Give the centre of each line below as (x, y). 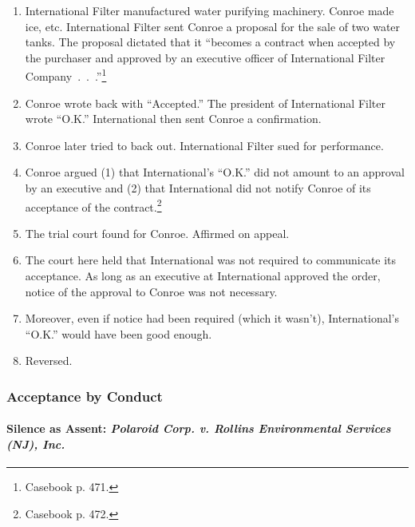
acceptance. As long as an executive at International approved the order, (203, 276)
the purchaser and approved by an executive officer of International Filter (205, 57)
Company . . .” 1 (66, 75)
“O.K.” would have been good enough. (119, 333)
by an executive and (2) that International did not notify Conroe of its (198, 188)
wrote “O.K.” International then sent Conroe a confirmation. (173, 119)
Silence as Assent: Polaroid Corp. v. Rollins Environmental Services (199, 428)
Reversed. (49, 361)
